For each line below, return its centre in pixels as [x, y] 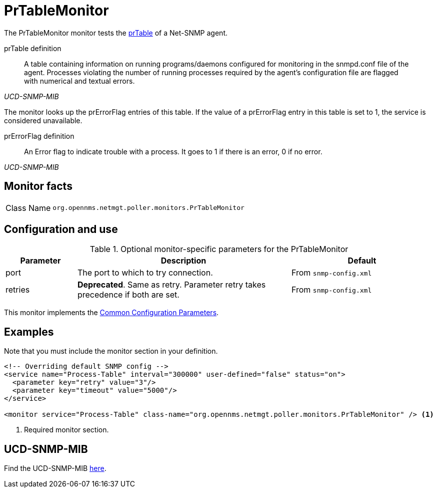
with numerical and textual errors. [79, 81]
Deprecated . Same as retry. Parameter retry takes [171, 285]
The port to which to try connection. [145, 273]
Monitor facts [38, 186]
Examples [29, 332]
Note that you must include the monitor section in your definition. [111, 351]
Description [183, 261]
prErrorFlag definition [39, 136]
